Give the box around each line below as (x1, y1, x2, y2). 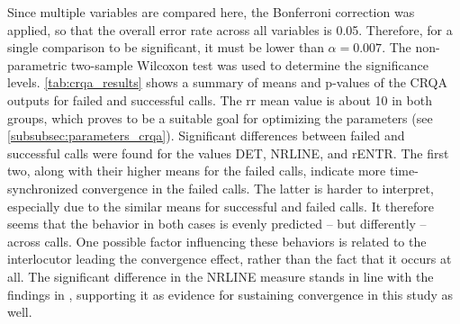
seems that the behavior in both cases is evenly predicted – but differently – (7, 214, 427, 233)
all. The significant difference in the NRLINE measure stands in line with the (7, 266, 434, 285)
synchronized (7, 178, 78, 197)
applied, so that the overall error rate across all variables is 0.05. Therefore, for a (7, 20, 453, 39)
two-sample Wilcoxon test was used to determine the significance (70, 55, 428, 74)
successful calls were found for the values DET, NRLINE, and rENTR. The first (7, 143, 449, 162)
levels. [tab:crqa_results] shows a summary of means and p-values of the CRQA (7, 73, 447, 92)
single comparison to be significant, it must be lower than (7, 38, 324, 57)
